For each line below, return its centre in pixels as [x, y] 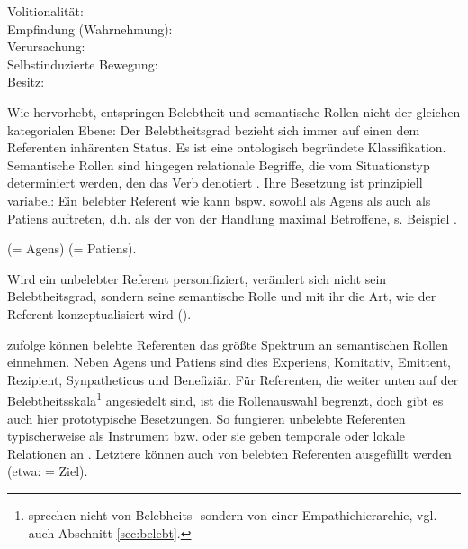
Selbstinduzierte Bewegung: [83, 64]
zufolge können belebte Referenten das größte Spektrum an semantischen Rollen [228, 344]
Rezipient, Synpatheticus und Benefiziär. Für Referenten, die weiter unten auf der [233, 379]
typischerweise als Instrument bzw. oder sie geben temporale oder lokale [206, 436]
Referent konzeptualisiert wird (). [99, 313]
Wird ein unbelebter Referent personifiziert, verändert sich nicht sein [197, 278]
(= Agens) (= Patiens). [72, 248]
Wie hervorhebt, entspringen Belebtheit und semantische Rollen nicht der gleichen [234, 111]
